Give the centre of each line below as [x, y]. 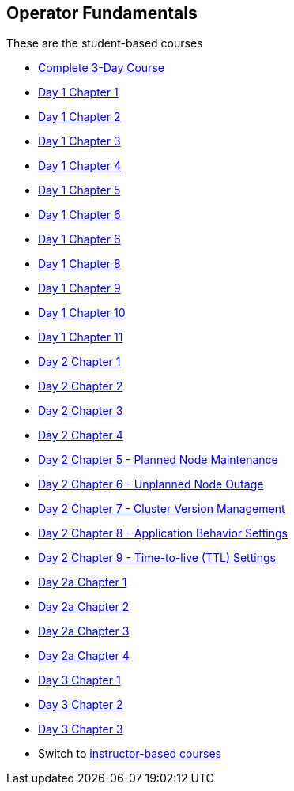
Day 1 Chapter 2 [79, 117]
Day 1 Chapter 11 [81, 337]
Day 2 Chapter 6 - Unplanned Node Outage [151, 484]
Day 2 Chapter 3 [81, 411]
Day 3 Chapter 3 [81, 729]
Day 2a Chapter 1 [83, 582]
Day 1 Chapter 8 [79, 264]
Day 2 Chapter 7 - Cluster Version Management [162, 509]
